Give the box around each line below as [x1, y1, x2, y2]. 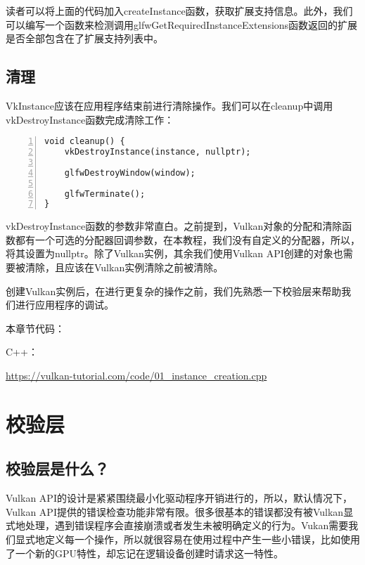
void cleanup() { [44, 136, 125, 147]
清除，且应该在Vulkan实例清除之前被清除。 [25, 260, 224, 275]
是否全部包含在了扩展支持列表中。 [6, 31, 163, 46]
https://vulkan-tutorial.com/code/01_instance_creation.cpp [6, 368, 267, 383]
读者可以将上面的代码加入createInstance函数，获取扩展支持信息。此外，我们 [6, 4, 353, 18]
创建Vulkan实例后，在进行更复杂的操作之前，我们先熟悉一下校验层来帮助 [6, 283, 342, 298]
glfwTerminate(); [64, 188, 146, 199]
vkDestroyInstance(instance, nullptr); [64, 147, 251, 157]
